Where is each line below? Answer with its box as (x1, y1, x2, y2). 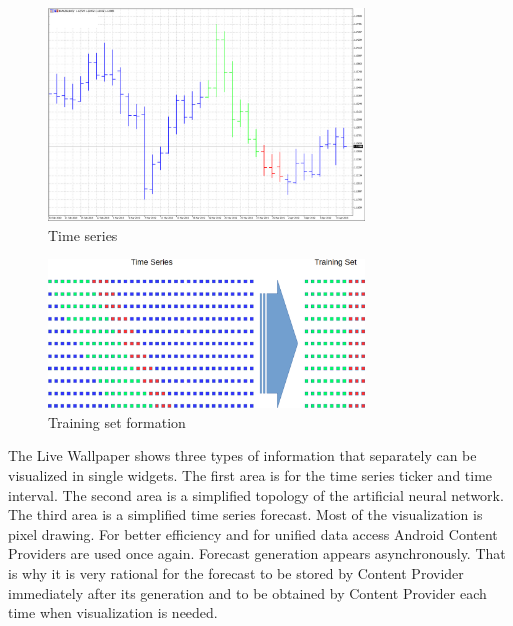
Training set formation (48, 411, 186, 432)
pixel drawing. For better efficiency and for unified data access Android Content (8, 523, 498, 544)
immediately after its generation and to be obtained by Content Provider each (8, 582, 487, 603)
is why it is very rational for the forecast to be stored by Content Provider (8, 563, 464, 584)
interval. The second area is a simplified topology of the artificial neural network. (8, 484, 504, 505)
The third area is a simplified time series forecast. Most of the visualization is (8, 504, 483, 525)
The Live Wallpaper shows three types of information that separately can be (8, 445, 477, 466)
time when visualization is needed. (8, 602, 218, 623)
